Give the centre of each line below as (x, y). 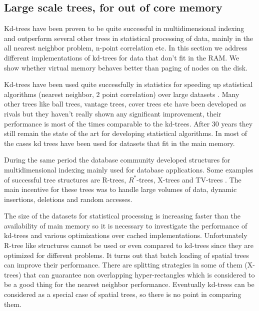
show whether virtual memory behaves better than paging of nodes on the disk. (126, 67)
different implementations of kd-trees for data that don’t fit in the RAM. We (122, 57)
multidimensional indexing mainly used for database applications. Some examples (129, 169)
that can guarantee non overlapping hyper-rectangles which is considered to (139, 274)
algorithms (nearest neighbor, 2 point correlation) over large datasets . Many (122, 94)
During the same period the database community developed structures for (117, 160)
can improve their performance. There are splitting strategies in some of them (123, 265)
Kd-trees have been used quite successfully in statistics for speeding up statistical (128, 84)
